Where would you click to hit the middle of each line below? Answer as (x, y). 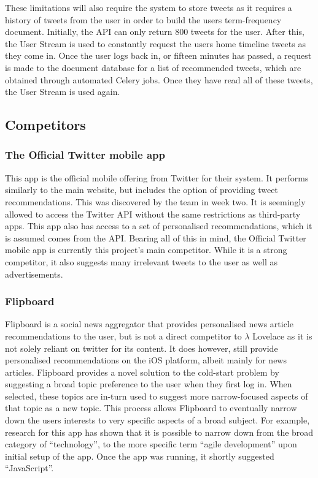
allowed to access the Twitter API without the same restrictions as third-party (153, 214)
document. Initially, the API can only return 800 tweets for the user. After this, (155, 32)
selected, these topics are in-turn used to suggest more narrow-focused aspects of (157, 396)
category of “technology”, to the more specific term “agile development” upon (151, 444)
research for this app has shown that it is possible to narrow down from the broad (159, 432)
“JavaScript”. (29, 468)
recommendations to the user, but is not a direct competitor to (123, 336)
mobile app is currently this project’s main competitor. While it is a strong (146, 250)
